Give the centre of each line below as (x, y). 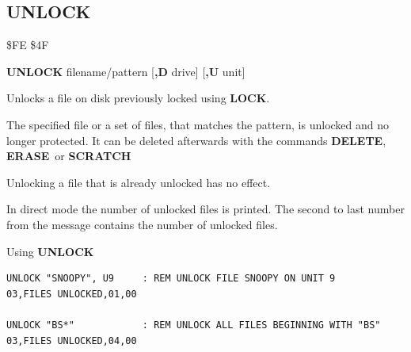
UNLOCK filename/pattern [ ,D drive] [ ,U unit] (126, 71)
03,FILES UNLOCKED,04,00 (72, 341)
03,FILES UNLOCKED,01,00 (72, 294)
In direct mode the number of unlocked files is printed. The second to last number (205, 209)
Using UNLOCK (50, 251)
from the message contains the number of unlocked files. (142, 224)
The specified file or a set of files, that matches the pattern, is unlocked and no (198, 124)
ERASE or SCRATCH (69, 156)
